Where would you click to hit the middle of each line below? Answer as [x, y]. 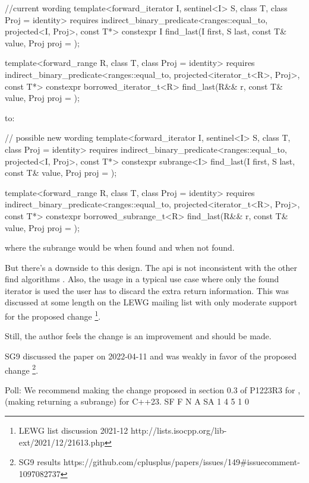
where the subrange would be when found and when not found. [120, 247]
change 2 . [22, 369]
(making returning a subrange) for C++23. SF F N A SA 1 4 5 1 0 [127, 401]
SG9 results [40, 462]
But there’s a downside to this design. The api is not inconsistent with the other [151, 267]
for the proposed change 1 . [53, 315]
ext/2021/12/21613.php [62, 442]
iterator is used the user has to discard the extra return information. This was [147, 290]
